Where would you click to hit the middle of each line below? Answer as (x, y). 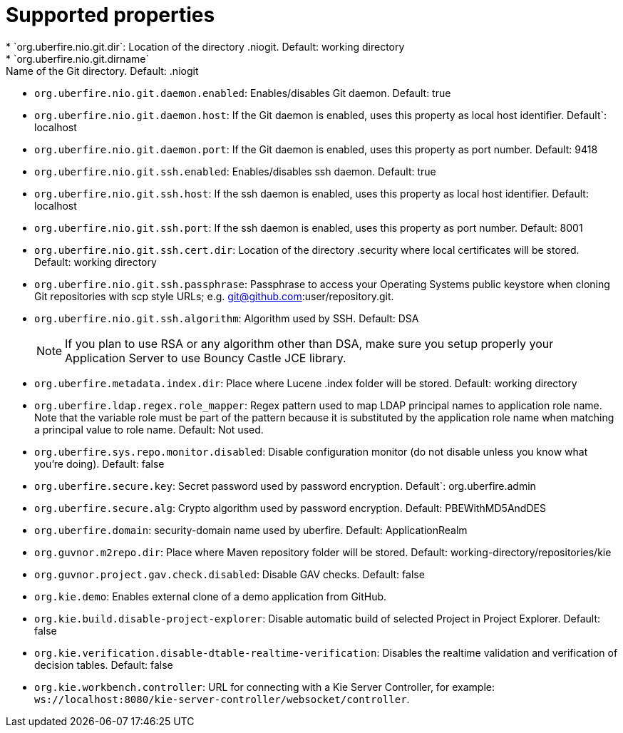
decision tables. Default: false (104, 665)
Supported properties (110, 15)
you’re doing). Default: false (99, 463)
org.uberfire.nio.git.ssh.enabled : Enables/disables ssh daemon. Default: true (235, 171)
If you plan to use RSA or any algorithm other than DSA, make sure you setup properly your (309, 343)
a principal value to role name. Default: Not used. (149, 429)
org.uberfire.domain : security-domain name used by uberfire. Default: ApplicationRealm (251, 530)
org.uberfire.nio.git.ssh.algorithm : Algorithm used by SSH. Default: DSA (227, 318)
